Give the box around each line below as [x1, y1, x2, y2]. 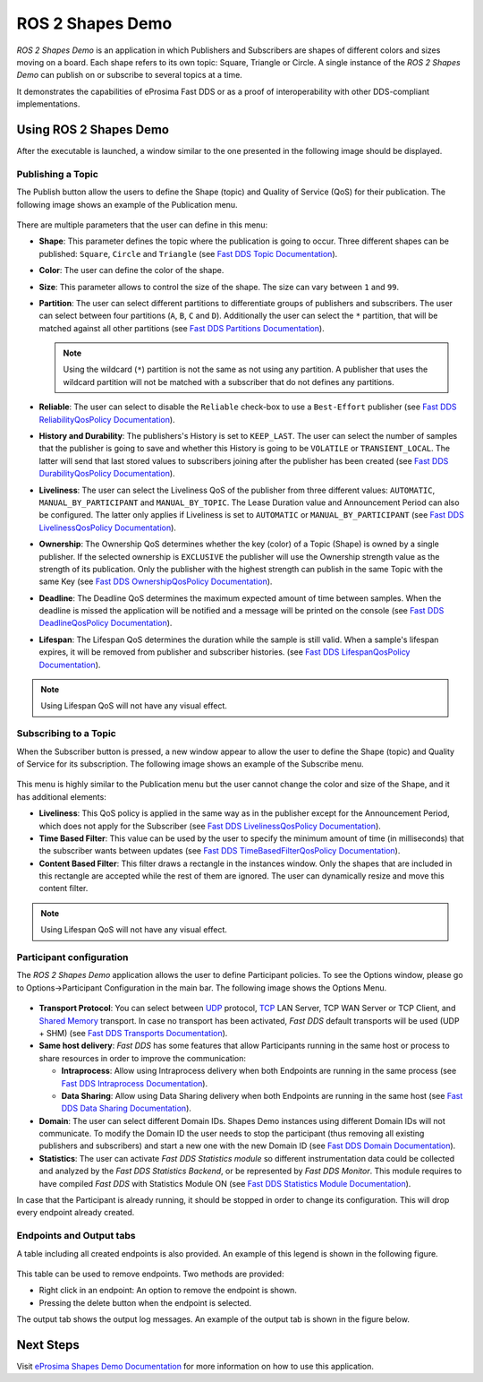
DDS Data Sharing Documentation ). [61, 1103, 192, 1114]
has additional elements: [16, 791, 106, 802]
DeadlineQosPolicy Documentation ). [38, 618, 173, 629]
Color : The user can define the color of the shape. [38, 265, 225, 276]
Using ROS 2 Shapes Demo [16, 122, 170, 137]
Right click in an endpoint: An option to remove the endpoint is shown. [38, 1285, 297, 1296]
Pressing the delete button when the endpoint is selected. [38, 1297, 252, 1308]
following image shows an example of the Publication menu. [16, 199, 238, 210]
